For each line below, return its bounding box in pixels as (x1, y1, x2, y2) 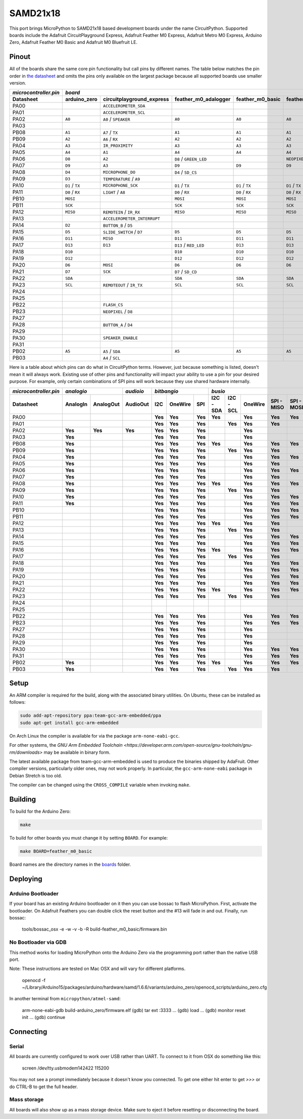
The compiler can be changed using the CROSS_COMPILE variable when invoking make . (9, 782, 191, 788)
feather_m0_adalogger (174, 96, 231, 103)
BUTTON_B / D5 (103, 222, 133, 229)
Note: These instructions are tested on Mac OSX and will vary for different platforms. (9, 965, 186, 972)
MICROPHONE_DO (103, 169, 136, 175)
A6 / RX (103, 135, 118, 142)
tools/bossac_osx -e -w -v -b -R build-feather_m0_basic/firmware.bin (22, 926, 167, 932)
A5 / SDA (103, 348, 121, 355)
